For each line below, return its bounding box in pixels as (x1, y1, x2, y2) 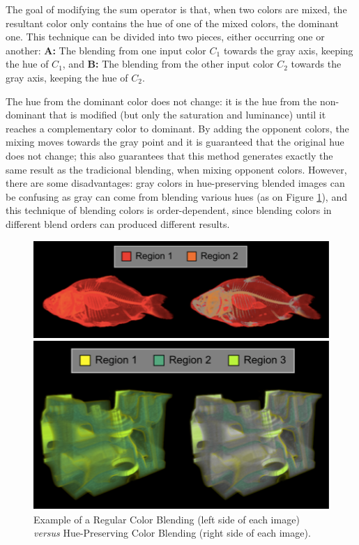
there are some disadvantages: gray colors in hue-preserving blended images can (6, 176, 345, 190)
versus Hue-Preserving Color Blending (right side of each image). (33, 525, 311, 540)
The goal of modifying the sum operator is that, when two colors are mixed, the (6, 2, 347, 16)
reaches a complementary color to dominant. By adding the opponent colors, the (6, 121, 349, 135)
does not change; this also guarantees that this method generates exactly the (6, 148, 333, 162)
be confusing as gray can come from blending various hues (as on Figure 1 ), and (6, 189, 347, 204)
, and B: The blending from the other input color (62, 56, 274, 71)
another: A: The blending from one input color (6, 43, 206, 57)
